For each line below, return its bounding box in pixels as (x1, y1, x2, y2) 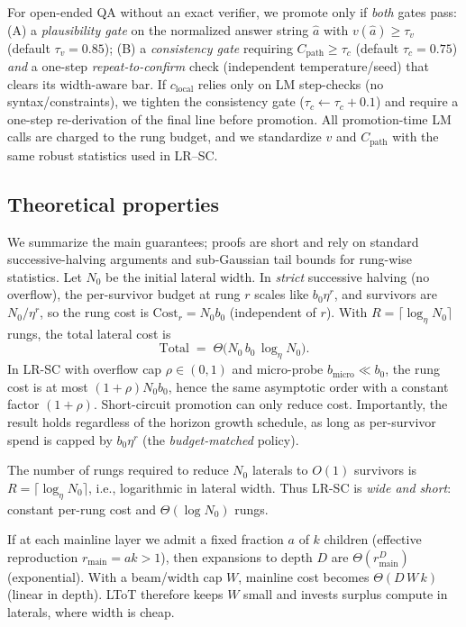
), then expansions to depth (160, 547, 313, 566)
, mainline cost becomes (238, 567, 370, 586)
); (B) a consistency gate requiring (104, 38, 293, 57)
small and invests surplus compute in (243, 585, 448, 604)
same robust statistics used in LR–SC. (7, 145, 218, 164)
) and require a (375, 92, 459, 111)
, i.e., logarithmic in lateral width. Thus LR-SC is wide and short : (87, 477, 452, 496)
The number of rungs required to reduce (7, 460, 229, 479)
